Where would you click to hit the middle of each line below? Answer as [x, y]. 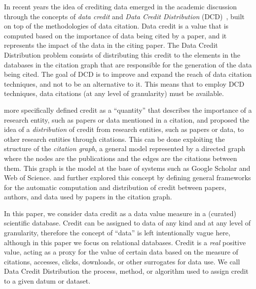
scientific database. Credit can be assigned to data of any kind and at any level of [128, 223]
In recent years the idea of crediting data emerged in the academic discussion [121, 6]
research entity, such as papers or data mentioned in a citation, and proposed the [127, 119]
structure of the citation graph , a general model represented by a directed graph [125, 148]
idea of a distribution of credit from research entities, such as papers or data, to [124, 129]
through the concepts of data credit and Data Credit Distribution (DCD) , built [124, 16]
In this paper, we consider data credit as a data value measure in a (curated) [120, 213]
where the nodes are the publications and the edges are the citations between [121, 158]
